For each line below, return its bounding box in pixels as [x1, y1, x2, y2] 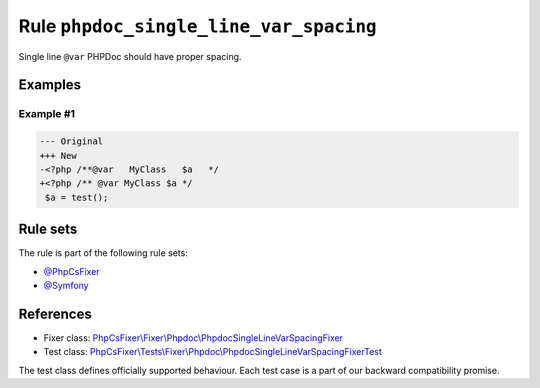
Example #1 [18, 107, 75, 121]
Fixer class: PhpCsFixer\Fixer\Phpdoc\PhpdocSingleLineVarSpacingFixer [43, 331, 344, 344]
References [18, 305, 92, 322]
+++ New [39, 150, 77, 161]
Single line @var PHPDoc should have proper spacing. [18, 50, 242, 62]
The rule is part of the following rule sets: [18, 247, 189, 259]
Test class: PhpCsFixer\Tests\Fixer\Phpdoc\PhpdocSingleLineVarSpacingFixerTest [43, 346, 382, 358]
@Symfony [43, 279, 89, 291]
